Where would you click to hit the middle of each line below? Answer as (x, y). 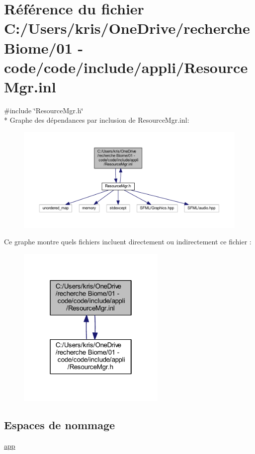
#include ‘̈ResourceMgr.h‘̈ (44, 110)
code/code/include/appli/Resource (126, 67)
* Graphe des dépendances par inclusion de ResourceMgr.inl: (97, 120)
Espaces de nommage (60, 424)
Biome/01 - (44, 47)
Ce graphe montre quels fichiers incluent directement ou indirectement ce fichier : (128, 242)
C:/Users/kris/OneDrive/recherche (127, 28)
